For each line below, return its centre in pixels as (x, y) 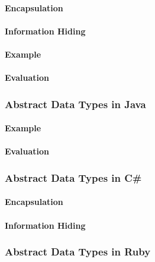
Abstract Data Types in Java (75, 104)
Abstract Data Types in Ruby (78, 252)
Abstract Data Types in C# (73, 177)
